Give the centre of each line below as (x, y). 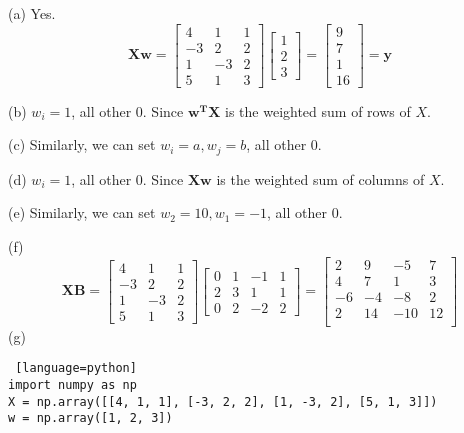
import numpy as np (72, 384)
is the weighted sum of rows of (318, 110)
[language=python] (76, 368)
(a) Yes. (32, 13)
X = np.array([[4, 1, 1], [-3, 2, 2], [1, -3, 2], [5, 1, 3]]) (223, 401)
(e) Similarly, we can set (82, 212)
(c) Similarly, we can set (82, 144)
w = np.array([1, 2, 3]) (90, 418)
